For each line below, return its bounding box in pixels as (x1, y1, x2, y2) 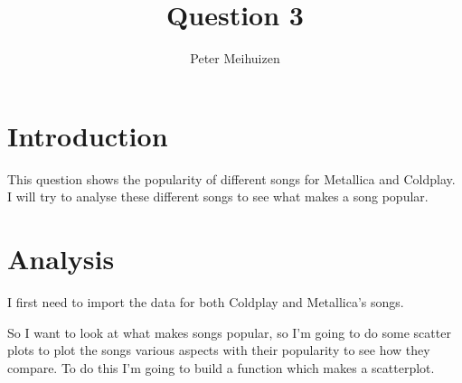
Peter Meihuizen (190, 49, 280, 68)
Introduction (7, 117, 168, 154)
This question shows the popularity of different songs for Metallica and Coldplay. (7, 169, 456, 188)
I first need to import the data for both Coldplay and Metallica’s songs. (7, 292, 404, 311)
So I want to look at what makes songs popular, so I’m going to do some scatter (7, 322, 451, 341)
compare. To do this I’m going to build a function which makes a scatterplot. (7, 358, 435, 377)
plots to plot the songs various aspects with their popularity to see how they (7, 341, 430, 360)
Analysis (7, 240, 115, 277)
